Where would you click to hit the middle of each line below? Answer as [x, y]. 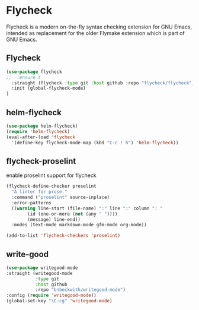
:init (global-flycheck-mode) [49, 88]
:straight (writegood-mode [39, 273]
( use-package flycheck [34, 72]
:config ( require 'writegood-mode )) [51, 295]
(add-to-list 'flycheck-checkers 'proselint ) [63, 236]
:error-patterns [31, 203]
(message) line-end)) [54, 219]
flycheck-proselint [41, 161]
